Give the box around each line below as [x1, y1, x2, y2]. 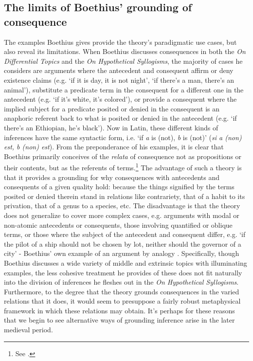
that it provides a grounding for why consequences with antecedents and [4, 172, 219, 182]
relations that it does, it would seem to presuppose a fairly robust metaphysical [4, 296, 241, 306]
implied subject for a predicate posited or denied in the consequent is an [4, 103, 219, 113]
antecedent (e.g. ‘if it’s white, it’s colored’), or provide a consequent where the [4, 94, 237, 104]
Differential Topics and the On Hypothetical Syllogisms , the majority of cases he [4, 55, 243, 66]
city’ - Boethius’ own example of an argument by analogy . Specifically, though [4, 248, 239, 258]
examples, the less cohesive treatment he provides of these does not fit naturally [4, 267, 242, 277]
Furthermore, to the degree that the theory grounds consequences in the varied [4, 286, 239, 296]
